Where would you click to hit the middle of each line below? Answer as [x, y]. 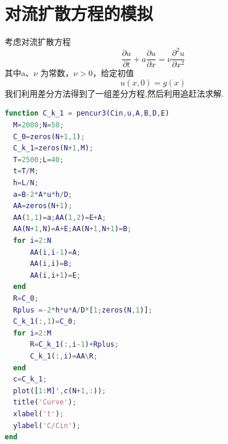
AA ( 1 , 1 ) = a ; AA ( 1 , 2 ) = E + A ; [60, 217]
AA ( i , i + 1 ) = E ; [55, 275]
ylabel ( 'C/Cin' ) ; [47, 425]
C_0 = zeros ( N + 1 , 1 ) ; [49, 137]
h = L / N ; [26, 183]
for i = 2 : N [32, 241]
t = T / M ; [26, 171]
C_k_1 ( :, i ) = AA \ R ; [64, 356]
